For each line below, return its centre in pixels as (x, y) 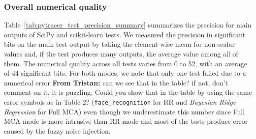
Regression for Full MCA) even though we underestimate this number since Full (125, 111)
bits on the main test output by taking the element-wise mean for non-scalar (119, 44)
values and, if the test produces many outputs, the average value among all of (121, 54)
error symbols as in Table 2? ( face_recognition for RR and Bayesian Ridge (120, 101)
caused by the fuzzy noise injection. (57, 130)
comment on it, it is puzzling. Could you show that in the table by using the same (128, 92)
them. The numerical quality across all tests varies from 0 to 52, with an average (126, 63)
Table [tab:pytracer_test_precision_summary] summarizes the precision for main (128, 25)
